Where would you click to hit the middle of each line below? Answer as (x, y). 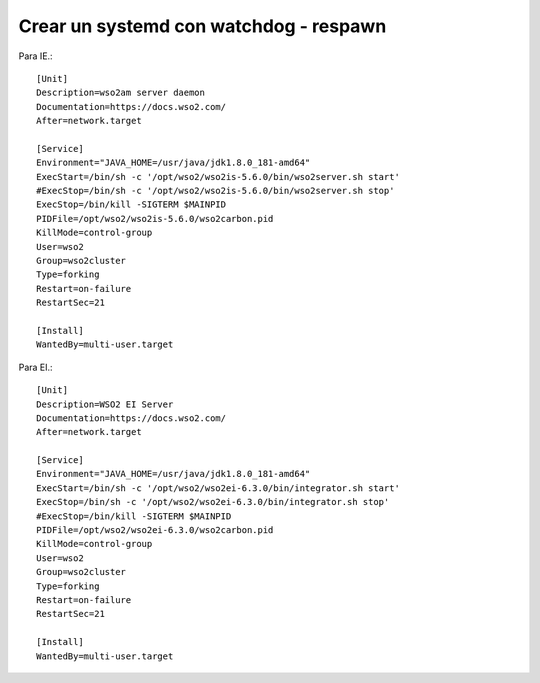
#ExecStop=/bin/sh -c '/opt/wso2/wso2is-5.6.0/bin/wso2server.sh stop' (215, 191)
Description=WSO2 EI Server (105, 404)
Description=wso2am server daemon (120, 93)
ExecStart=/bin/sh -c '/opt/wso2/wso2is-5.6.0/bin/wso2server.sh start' (218, 176)
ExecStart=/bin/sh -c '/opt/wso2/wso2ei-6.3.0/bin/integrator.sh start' (218, 488)
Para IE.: (36, 56)
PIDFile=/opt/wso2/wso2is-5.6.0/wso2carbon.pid (155, 218)
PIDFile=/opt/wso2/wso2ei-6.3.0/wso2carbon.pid (155, 530)
